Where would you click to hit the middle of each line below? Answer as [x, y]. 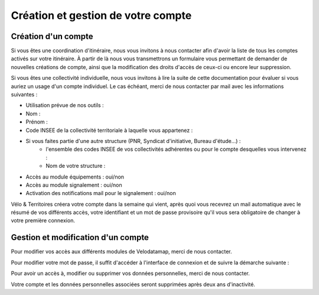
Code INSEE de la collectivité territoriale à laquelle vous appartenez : [109, 130]
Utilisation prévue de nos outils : [65, 105]
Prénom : [37, 122]
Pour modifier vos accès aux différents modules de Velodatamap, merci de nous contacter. [121, 252]
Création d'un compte [52, 36]
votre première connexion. [43, 221]
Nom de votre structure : [76, 166]
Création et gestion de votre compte [101, 15]
